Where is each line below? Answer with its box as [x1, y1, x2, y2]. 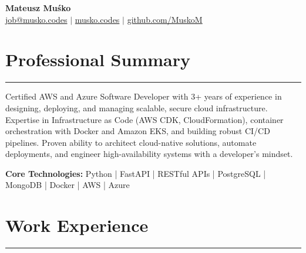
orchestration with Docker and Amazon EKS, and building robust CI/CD [5, 125, 270, 137]
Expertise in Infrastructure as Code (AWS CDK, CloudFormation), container [5, 113, 284, 125]
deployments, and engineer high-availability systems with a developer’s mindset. [5, 148, 293, 160]
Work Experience [5, 213, 149, 237]
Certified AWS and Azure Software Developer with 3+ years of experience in [5, 90, 282, 102]
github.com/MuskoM [127, 13, 203, 25]
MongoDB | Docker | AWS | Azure [5, 179, 130, 191]
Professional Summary [5, 47, 190, 71]
